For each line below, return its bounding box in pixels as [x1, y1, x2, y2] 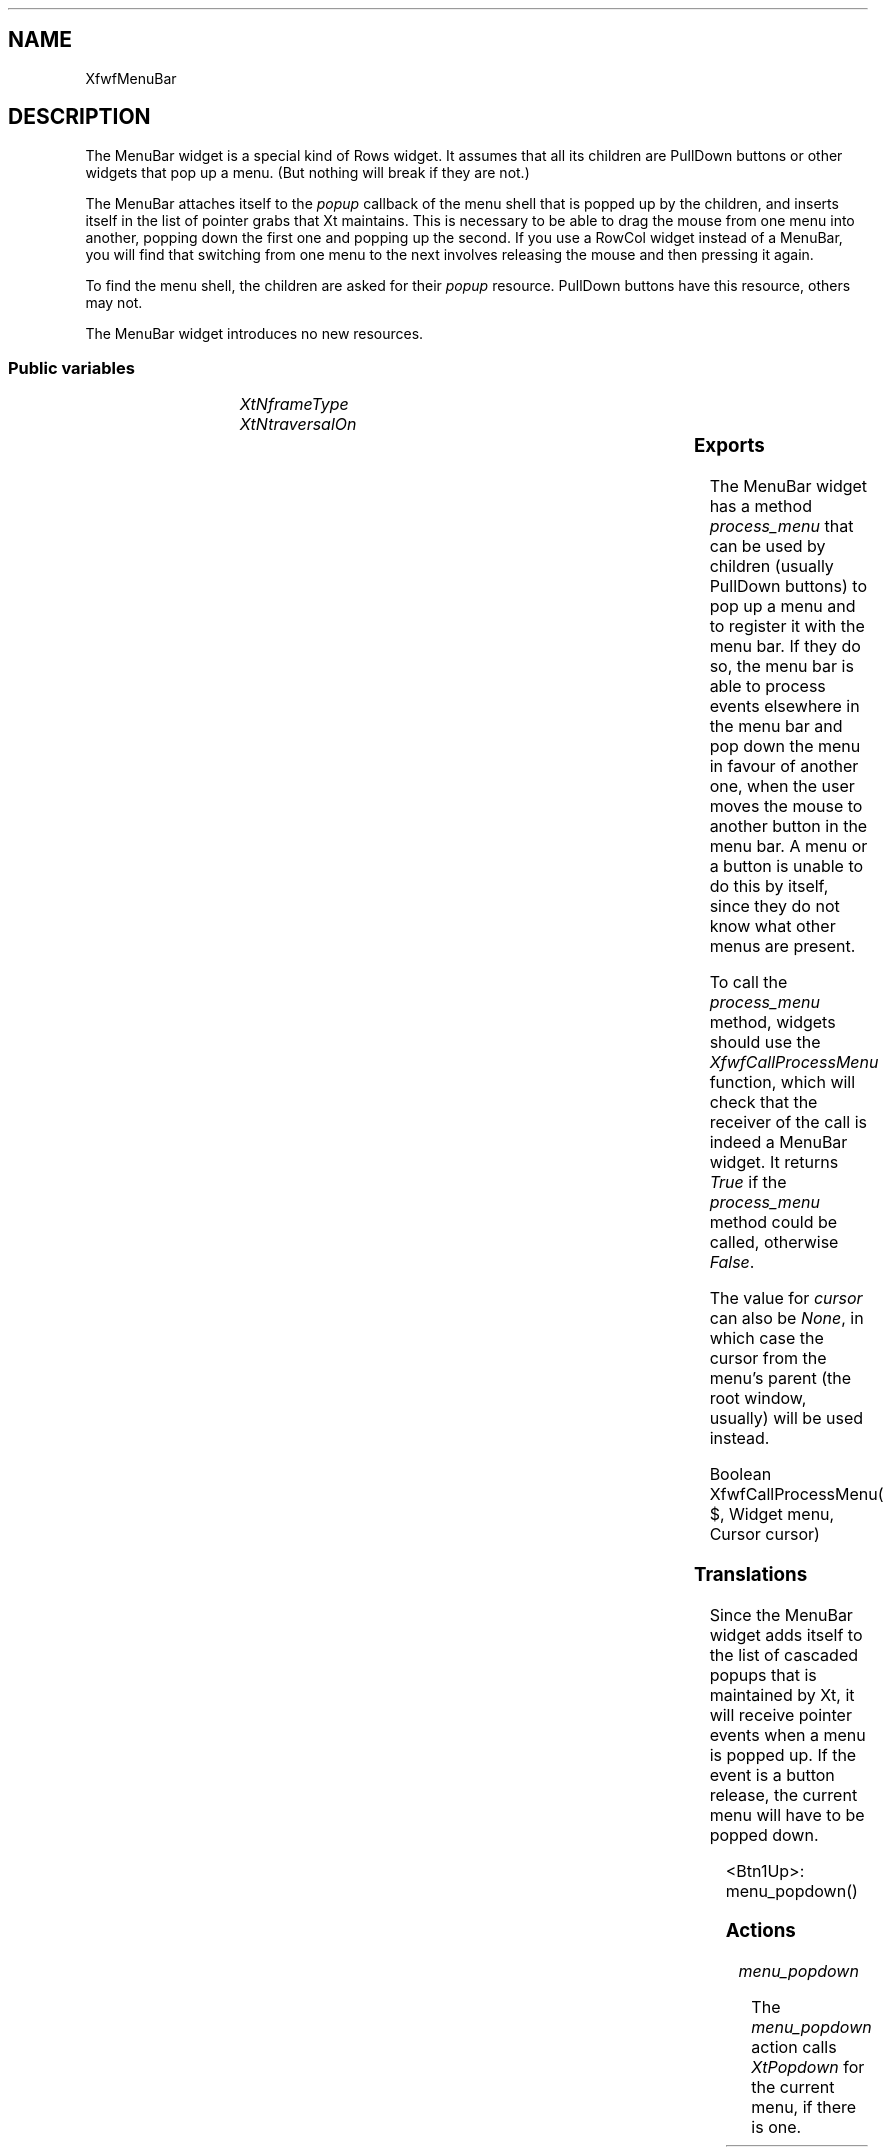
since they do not [709, 896, 840, 917]
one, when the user [709, 776, 855, 797]
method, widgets [709, 1012, 836, 1033]
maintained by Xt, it [709, 1684, 855, 1705]
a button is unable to [709, 856, 864, 877]
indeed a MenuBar [709, 1132, 848, 1153]
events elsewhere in [709, 696, 860, 717]
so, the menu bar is [709, 656, 854, 677]
